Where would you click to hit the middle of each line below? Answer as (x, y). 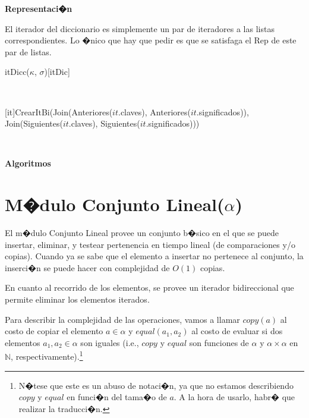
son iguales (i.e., (110, 342)
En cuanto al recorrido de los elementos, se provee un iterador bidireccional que (149, 287)
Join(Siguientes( (34, 123)
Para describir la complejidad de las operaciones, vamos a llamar (122, 319)
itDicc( (17, 72)
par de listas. (28, 51)
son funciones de (219, 342)
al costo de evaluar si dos (237, 331)
